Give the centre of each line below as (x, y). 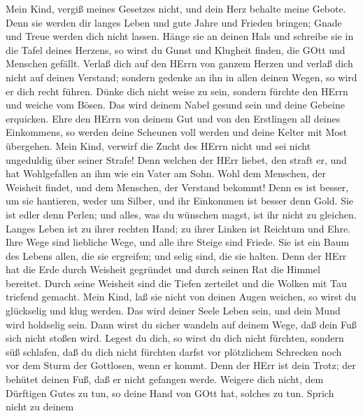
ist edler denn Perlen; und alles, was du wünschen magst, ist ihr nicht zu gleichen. (181, 214)
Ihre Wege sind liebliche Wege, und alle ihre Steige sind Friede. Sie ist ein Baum (178, 242)
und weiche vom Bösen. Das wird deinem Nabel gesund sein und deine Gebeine (175, 105)
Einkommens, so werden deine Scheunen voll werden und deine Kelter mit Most (177, 132)
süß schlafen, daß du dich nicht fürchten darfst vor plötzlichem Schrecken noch (174, 351)
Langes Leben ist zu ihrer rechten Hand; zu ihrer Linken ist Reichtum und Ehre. (178, 228)
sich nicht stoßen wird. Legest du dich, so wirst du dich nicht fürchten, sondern (175, 338)
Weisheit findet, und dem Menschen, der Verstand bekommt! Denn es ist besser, (177, 187)
